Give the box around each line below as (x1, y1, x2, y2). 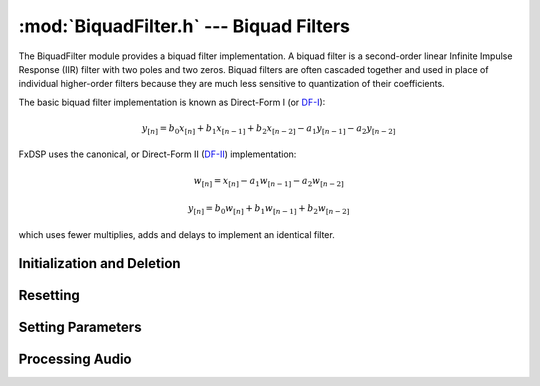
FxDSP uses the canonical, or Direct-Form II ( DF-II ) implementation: (18, 148, 297, 160)
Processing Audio (18, 350, 132, 367)
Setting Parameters (18, 318, 142, 335)
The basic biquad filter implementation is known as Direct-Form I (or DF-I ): (18, 96, 326, 108)
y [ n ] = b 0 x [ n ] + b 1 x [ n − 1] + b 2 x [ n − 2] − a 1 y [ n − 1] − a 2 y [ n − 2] (141, 122, 396, 136)
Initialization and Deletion (18, 255, 181, 272)
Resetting (18, 286, 80, 304)
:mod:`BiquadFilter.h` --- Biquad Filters (18, 15, 350, 37)
